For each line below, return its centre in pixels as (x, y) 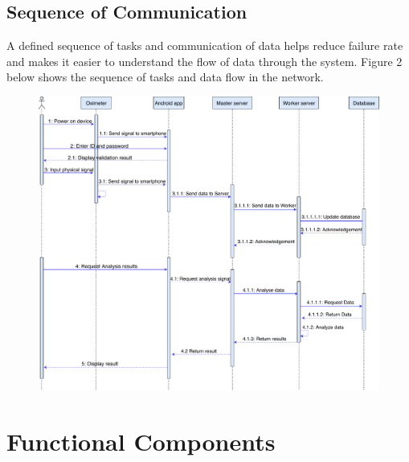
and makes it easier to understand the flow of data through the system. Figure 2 (204, 61)
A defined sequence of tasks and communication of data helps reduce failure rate (205, 45)
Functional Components (141, 441)
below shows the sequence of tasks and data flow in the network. (165, 77)
